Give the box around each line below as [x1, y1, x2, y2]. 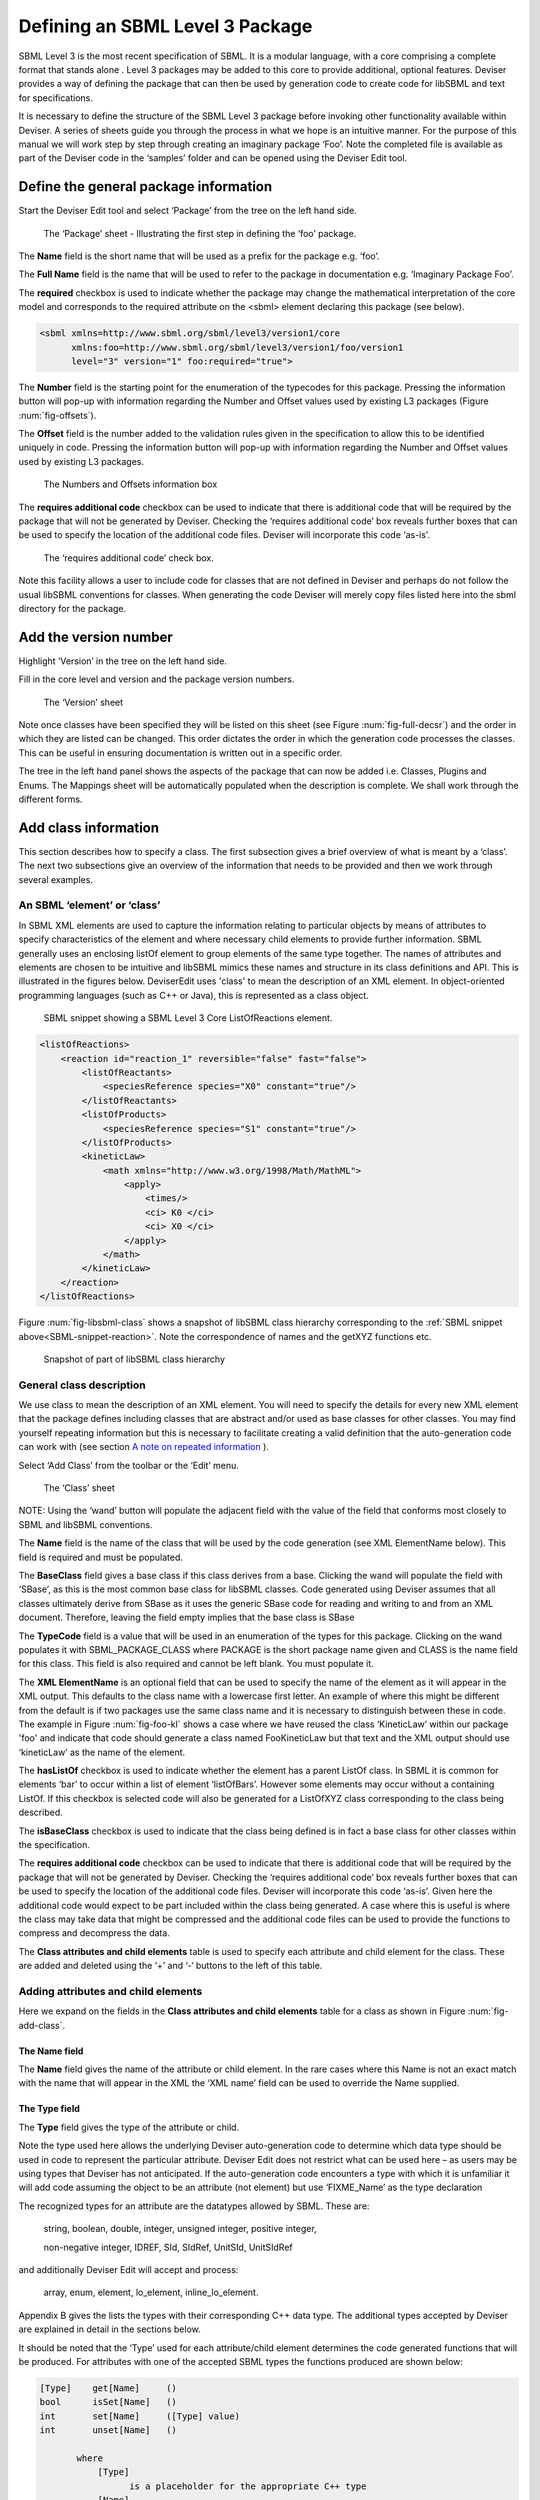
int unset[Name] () [39, 2425, 177, 2436]
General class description [18, 1378, 146, 1392]
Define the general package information [18, 178, 273, 195]
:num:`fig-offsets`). [18, 409, 97, 421]
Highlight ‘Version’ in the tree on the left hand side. [18, 655, 227, 667]
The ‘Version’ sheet [43, 696, 124, 708]
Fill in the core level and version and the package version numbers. [18, 673, 295, 685]
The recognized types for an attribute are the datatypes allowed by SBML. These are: [18, 2200, 370, 2212]
